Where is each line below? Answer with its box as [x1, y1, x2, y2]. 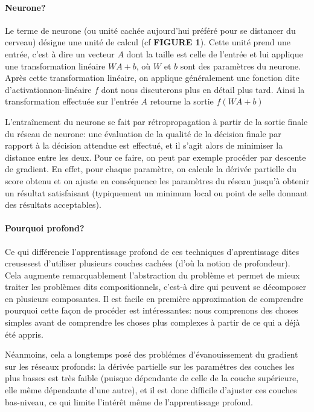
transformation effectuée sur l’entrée [5, 95, 138, 108]
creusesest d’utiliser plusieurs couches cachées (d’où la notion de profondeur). [5, 257, 290, 269]
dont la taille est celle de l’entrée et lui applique [126, 47, 303, 60]
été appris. [5, 327, 43, 340]
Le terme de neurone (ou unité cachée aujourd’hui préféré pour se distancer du [5, 24, 296, 36]
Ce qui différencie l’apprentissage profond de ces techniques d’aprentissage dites [5, 245, 300, 257]
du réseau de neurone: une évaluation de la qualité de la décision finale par [5, 127, 281, 140]
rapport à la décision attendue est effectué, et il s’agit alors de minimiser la [5, 139, 283, 152]
